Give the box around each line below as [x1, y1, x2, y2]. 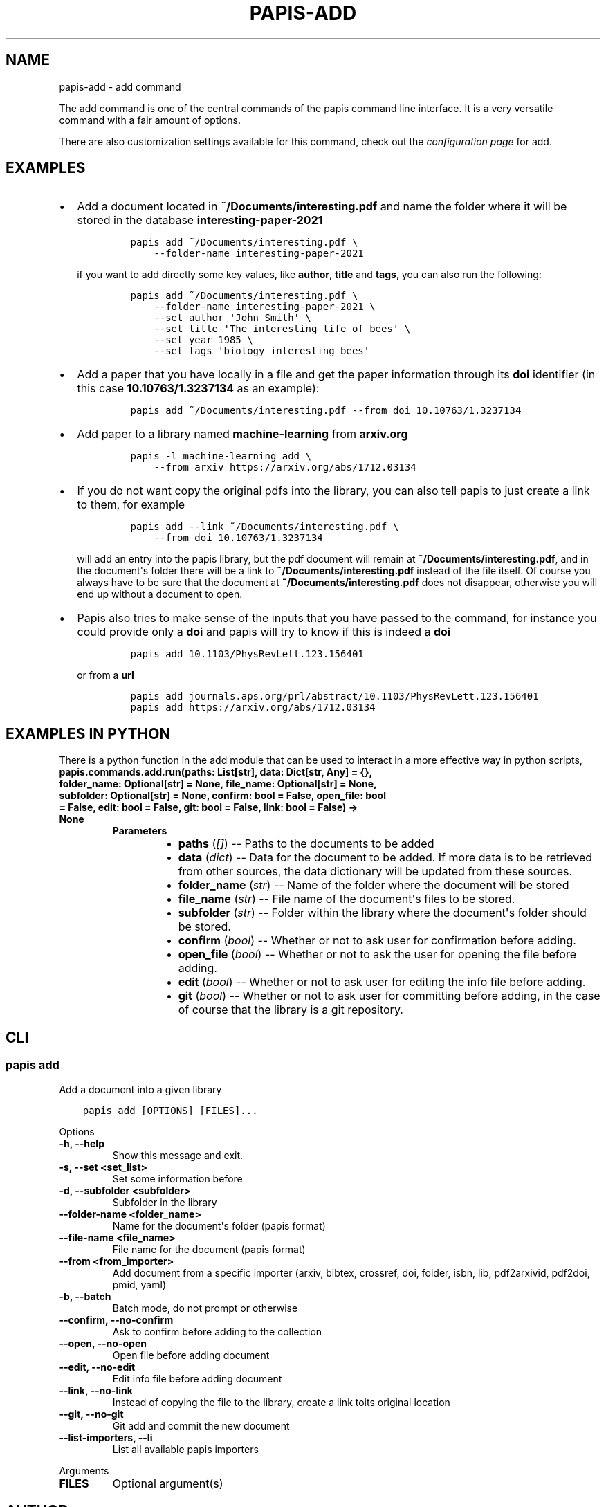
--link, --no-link [59, 1384, 133, 1396]
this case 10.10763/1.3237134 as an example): [77, 381, 320, 396]
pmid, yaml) [112, 1278, 166, 1290]
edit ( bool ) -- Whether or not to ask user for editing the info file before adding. [178, 975, 586, 989]
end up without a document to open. [77, 588, 243, 601]
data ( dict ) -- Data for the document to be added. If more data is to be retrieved [178, 850, 593, 865]
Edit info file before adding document [112, 1372, 282, 1385]
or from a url [77, 669, 134, 682]
